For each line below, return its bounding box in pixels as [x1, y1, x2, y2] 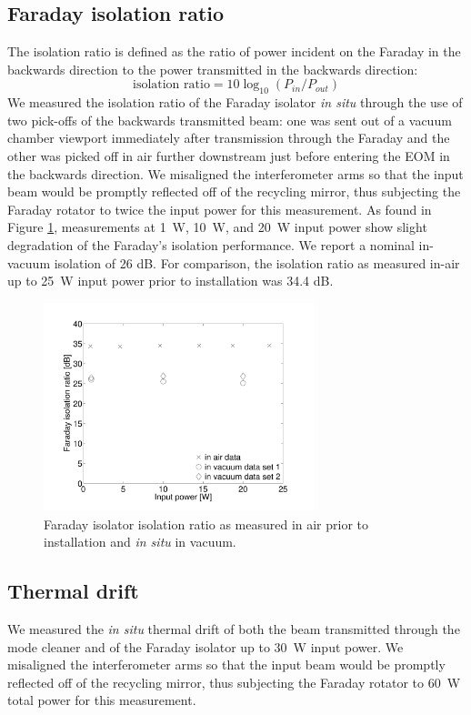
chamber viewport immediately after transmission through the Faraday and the [7, 128, 450, 147]
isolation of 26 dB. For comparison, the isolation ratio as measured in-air [54, 253, 460, 272]
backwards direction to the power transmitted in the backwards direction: [7, 59, 418, 78]
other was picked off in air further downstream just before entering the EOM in [7, 146, 450, 165]
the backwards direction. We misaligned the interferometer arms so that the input [7, 164, 464, 183]
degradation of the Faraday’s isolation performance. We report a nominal [7, 235, 415, 254]
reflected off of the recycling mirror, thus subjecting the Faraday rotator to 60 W [7, 672, 461, 691]
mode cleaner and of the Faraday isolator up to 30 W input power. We [7, 637, 404, 656]
